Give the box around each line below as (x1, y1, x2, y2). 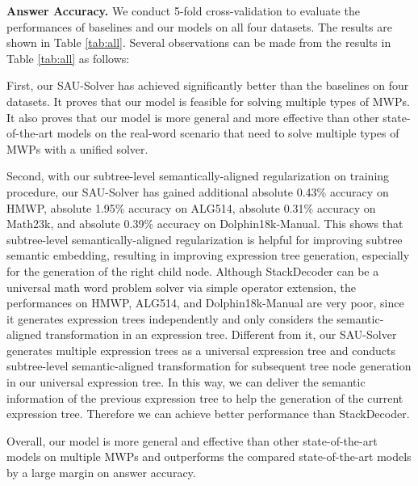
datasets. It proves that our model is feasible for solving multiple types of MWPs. (6, 92, 410, 109)
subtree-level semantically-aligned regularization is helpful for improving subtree (6, 230, 403, 247)
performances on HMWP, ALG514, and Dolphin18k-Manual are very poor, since (6, 294, 404, 311)
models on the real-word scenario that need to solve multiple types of (56, 125, 399, 142)
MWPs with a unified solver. (6, 140, 148, 157)
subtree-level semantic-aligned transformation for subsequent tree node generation (6, 357, 412, 374)
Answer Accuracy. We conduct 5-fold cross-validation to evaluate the (6, 2, 360, 19)
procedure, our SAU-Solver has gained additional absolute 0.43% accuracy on (6, 183, 389, 200)
